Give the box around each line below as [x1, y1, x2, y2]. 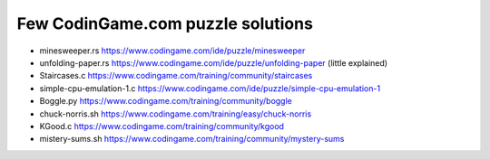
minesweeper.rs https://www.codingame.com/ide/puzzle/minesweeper [39, 45, 306, 56]
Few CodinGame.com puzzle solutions [16, 14, 313, 33]
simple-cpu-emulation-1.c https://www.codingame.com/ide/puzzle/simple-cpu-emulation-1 [39, 82, 381, 94]
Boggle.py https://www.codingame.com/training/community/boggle [39, 96, 292, 107]
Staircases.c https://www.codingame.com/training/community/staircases [39, 70, 313, 81]
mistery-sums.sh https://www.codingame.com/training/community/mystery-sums [39, 134, 345, 145]
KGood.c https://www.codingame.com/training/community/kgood [39, 120, 285, 131]
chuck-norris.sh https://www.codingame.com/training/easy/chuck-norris [39, 108, 312, 119]
